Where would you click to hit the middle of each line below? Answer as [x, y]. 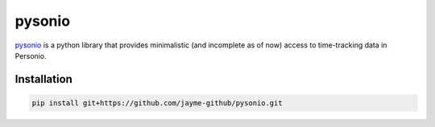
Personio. [31, 55]
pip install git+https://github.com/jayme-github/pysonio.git [157, 103]
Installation [43, 79]
